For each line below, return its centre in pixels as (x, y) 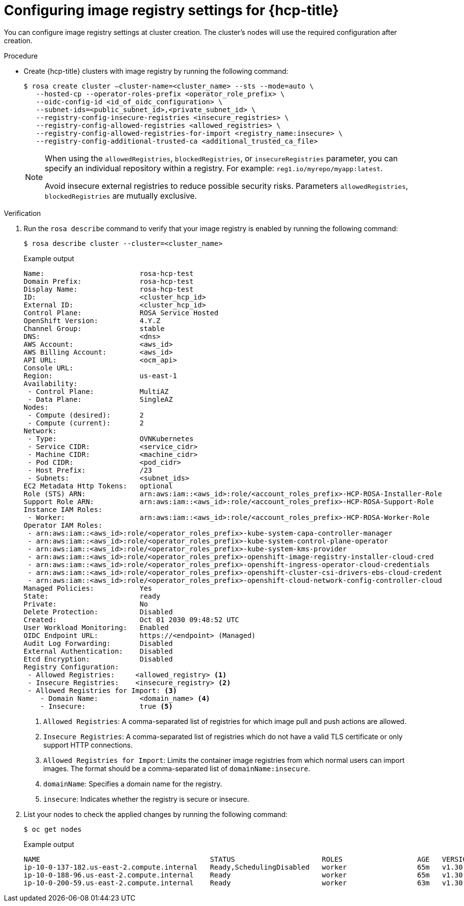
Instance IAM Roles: (63, 509)
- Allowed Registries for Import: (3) (102, 690)
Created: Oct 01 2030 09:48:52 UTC (131, 619)
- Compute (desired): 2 (86, 415)
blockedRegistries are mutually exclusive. (121, 196)
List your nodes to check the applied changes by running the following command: (156, 814)
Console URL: (49, 368)
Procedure (21, 56)
